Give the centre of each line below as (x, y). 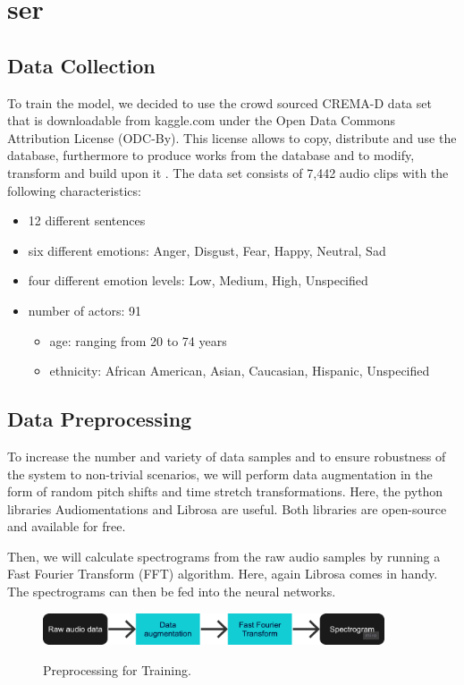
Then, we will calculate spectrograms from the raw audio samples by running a (224, 556)
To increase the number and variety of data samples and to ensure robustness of (227, 456)
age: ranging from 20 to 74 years (138, 340)
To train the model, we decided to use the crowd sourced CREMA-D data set (219, 102)
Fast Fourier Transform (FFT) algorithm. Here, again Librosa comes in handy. (223, 574)
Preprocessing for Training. (117, 670)
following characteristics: (74, 190)
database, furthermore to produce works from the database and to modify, (211, 155)
